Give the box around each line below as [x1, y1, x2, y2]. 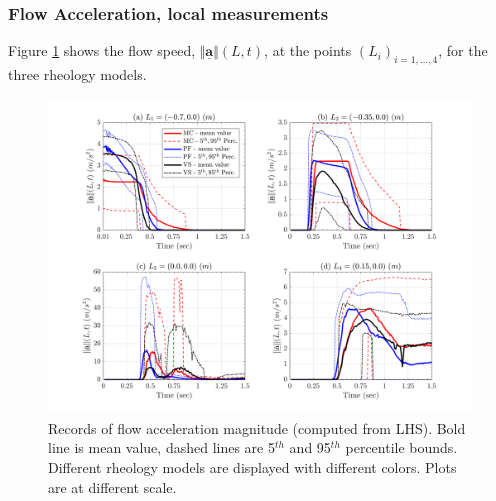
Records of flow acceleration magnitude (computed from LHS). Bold [48, 417, 466, 438]
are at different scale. [48, 476, 177, 497]
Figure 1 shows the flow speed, [8, 40, 196, 61]
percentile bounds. [345, 437, 458, 458]
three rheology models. [8, 64, 147, 85]
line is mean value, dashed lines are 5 [48, 437, 275, 458]
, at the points [264, 40, 352, 61]
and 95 [289, 437, 331, 458]
